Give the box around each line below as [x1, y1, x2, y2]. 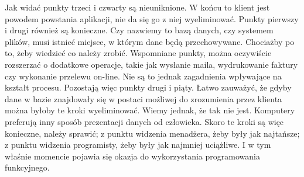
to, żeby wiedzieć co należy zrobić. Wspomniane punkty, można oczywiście [5, 47, 272, 59]
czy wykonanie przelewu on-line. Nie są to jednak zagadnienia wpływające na [5, 70, 282, 82]
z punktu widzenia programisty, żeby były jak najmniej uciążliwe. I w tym [5, 138, 271, 151]
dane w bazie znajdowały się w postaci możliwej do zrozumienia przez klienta [5, 92, 282, 105]
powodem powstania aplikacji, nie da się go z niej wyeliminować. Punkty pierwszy [5, 12, 299, 25]
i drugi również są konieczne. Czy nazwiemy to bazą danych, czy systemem [5, 24, 274, 36]
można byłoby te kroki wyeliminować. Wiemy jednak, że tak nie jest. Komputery [5, 104, 295, 116]
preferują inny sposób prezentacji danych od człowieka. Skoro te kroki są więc [5, 115, 284, 127]
